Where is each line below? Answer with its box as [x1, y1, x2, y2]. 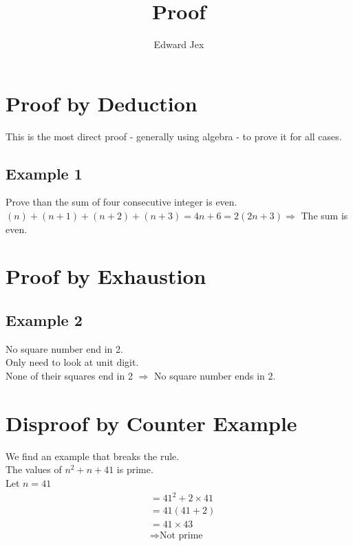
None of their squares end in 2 [6, 369, 133, 382]
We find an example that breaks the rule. [6, 448, 180, 463]
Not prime [159, 531, 203, 541]
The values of [6, 462, 62, 477]
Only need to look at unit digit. [6, 355, 139, 369]
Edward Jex [153, 37, 204, 52]
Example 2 [6, 309, 83, 330]
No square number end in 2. [6, 341, 123, 356]
